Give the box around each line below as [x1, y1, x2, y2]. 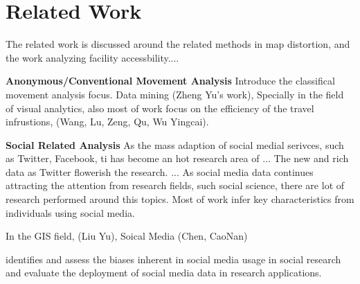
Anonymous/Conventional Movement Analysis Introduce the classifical [6, 73, 335, 88]
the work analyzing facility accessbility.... [6, 50, 179, 64]
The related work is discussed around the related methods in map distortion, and [6, 37, 350, 51]
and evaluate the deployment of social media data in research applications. [6, 265, 322, 280]
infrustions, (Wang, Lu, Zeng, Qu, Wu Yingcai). [6, 114, 209, 129]
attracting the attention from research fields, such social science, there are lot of [6, 178, 345, 193]
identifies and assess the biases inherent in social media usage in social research [6, 251, 341, 266]
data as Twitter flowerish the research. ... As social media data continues [6, 164, 314, 179]
